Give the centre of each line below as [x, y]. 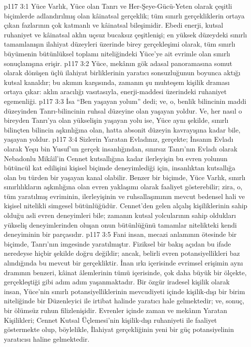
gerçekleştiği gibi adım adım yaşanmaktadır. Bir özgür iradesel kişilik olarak [117, 282]
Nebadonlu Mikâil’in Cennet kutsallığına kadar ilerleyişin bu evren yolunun [116, 158]
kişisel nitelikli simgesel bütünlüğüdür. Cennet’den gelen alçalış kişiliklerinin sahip [126, 206]
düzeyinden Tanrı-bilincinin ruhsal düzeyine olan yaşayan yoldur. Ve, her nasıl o [123, 110]
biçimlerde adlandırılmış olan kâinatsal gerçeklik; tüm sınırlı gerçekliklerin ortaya [124, 15]
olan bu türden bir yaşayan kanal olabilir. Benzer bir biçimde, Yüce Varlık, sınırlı [125, 177]
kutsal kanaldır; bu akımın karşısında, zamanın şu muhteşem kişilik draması [117, 82]
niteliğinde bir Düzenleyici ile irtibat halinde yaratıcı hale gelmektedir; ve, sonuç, [124, 301]
